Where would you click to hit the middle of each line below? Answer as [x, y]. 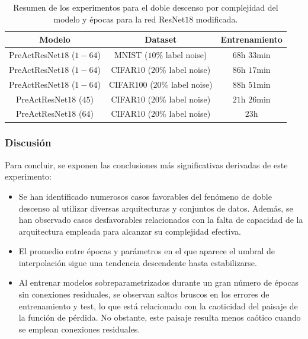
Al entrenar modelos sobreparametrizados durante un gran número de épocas [159, 282]
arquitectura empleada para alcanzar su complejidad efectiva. [130, 231]
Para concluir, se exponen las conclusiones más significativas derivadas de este [146, 164]
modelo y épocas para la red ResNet [119, 19]
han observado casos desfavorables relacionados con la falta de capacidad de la [161, 220]
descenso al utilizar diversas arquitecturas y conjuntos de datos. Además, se [156, 208]
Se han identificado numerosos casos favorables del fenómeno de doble [145, 196]
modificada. [217, 19]
